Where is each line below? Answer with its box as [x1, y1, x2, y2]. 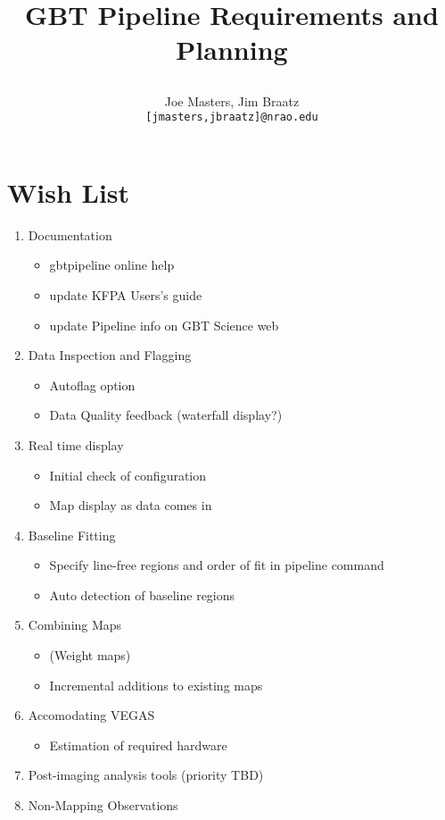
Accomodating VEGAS [28, 706, 155, 724]
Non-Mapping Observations [28, 796, 178, 815]
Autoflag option [49, 375, 136, 394]
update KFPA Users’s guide [49, 285, 202, 304]
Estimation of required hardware [49, 735, 227, 754]
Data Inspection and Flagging [28, 346, 192, 364]
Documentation [28, 225, 112, 244]
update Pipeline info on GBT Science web [49, 315, 279, 334]
